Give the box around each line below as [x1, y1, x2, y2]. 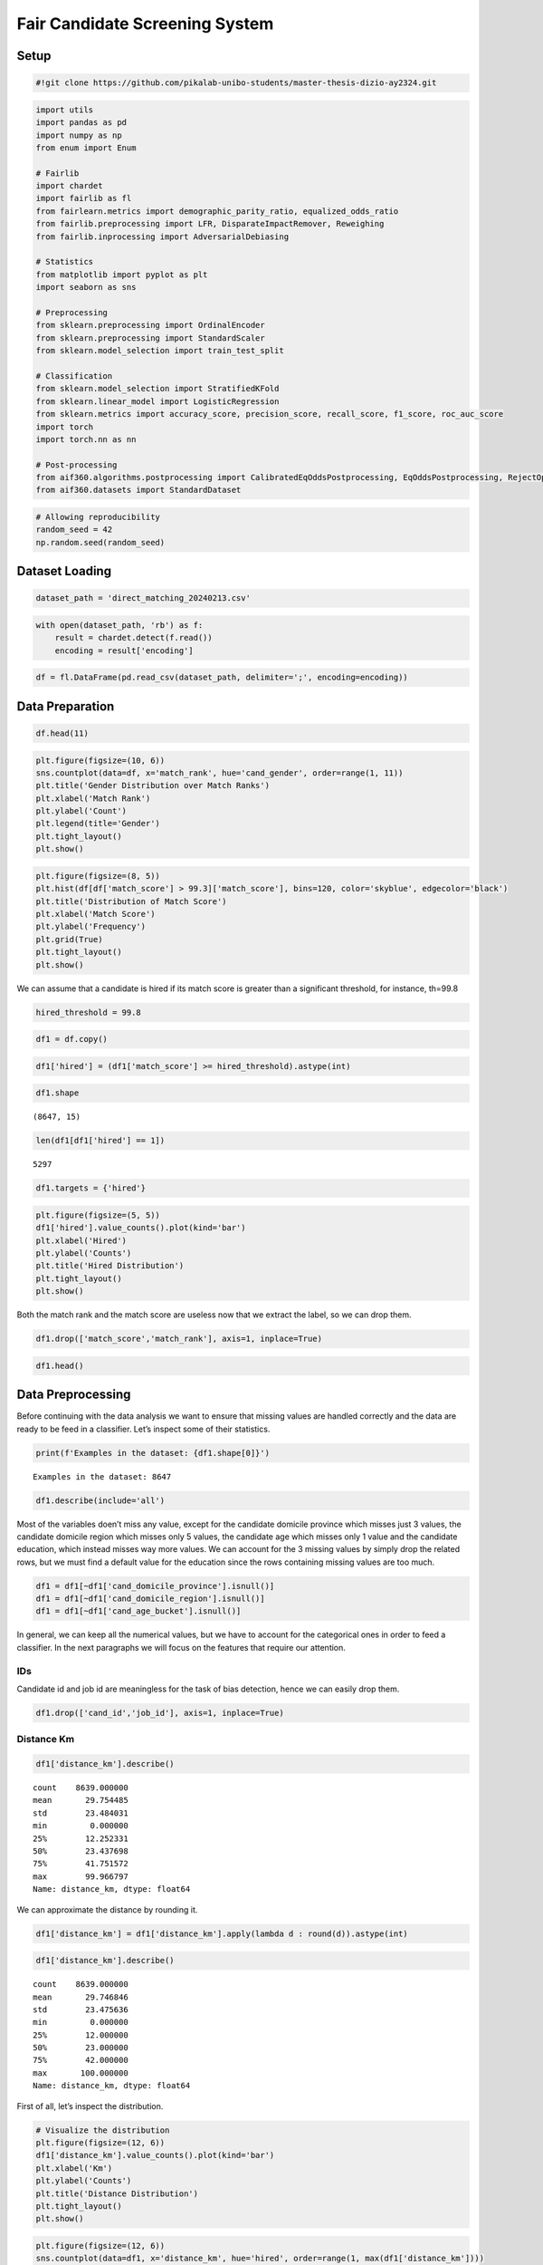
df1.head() [35, 1360, 84, 1371]
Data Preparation [16, 699, 115, 714]
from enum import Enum [35, 142, 137, 153]
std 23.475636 [33, 2004, 129, 2015]
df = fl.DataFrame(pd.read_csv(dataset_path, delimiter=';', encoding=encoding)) [35, 672, 409, 683]
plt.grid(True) [35, 934, 103, 944]
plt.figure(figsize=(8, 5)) [35, 871, 160, 881]
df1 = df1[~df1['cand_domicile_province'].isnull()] [35, 1581, 275, 1591]
